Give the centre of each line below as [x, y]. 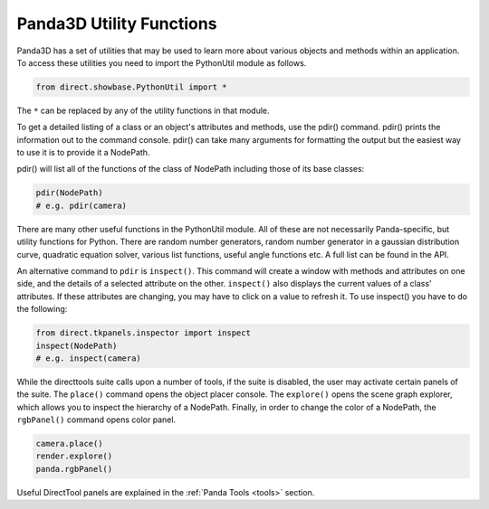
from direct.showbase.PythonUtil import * [131, 87]
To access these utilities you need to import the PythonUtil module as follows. [162, 62]
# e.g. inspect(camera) [89, 358]
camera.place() [69, 444]
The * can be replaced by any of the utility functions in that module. [143, 110]
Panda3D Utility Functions [117, 24]
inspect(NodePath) [77, 345]
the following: [42, 309]
